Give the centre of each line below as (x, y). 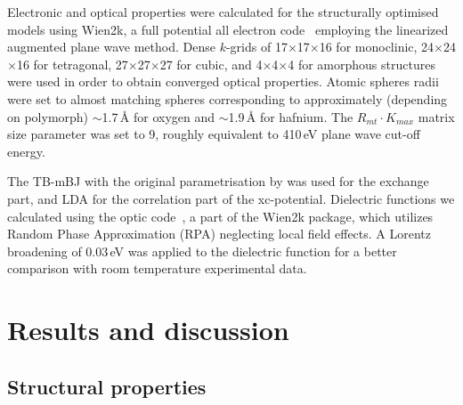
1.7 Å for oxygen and (158, 116)
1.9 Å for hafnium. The (291, 116)
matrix (436, 116)
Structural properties (107, 386)
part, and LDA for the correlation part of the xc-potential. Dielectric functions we (231, 198)
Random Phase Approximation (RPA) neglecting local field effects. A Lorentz (219, 234)
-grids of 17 (256, 47)
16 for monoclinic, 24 (377, 47)
